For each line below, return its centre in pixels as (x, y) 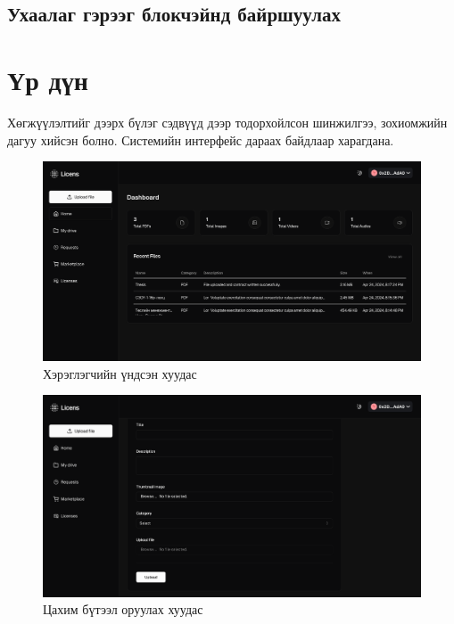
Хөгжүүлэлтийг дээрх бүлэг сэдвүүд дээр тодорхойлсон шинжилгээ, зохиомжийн (227, 122)
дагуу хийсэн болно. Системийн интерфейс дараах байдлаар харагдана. (201, 140)
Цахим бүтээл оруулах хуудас (123, 609)
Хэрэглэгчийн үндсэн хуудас (120, 373)
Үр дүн (48, 79)
